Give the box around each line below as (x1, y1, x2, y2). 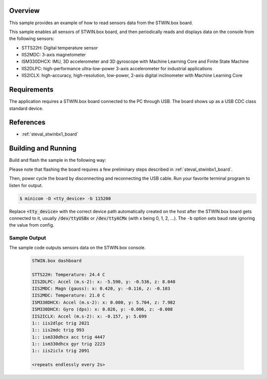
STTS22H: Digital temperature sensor (21, 45, 98, 50)
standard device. (9, 105, 44, 111)
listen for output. (9, 182, 43, 188)
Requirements (9, 86, 54, 94)
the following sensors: (9, 36, 54, 42)
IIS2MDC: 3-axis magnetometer (21, 52, 86, 58)
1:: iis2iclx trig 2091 (32, 348, 90, 354)
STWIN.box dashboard (32, 258, 82, 264)
